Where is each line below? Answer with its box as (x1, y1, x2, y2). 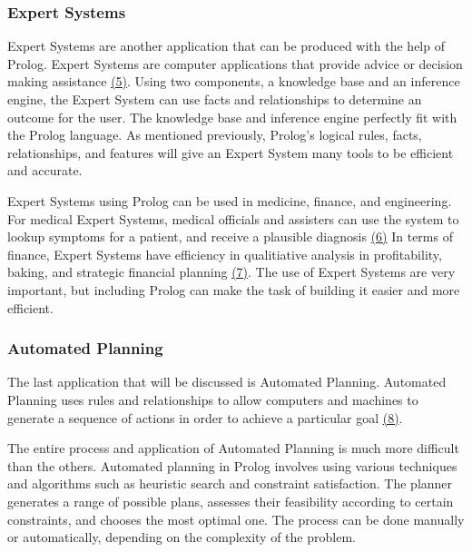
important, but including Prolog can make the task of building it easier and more (7, 280, 460, 299)
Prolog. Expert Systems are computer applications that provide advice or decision (7, 54, 463, 73)
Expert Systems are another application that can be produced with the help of (7, 36, 445, 55)
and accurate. (7, 161, 83, 180)
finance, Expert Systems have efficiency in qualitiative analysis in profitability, (7, 244, 442, 263)
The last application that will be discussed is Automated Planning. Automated (7, 372, 447, 391)
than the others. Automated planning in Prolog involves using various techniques (7, 456, 457, 475)
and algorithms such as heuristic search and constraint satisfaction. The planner (7, 474, 453, 493)
